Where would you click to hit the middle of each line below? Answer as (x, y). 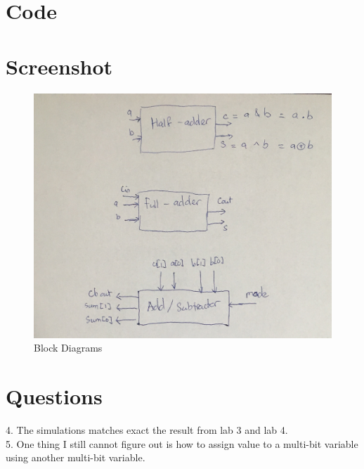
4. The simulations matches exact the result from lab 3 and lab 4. (147, 430)
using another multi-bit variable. (76, 457)
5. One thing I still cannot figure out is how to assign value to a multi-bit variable (182, 443)
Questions (54, 396)
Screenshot (59, 66)
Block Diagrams (68, 348)
